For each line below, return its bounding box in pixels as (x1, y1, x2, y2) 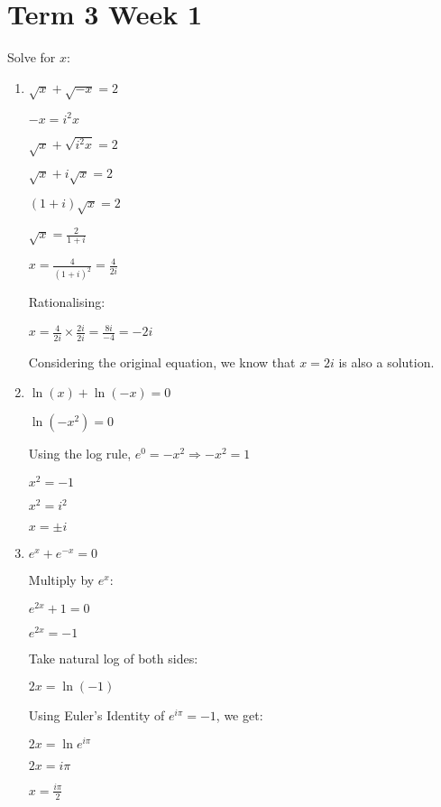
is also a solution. (338, 352, 435, 371)
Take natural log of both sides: (28, 649, 198, 668)
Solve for (7, 48, 56, 67)
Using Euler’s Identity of (28, 705, 165, 724)
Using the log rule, (28, 444, 132, 463)
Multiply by (28, 570, 95, 589)
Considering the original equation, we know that (28, 352, 296, 371)
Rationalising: (28, 292, 106, 311)
